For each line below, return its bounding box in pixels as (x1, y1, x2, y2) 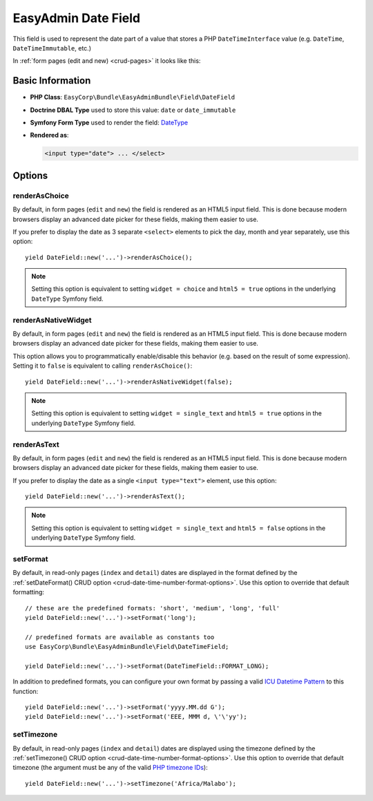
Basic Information (12, 75, 91, 86)
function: (12, 687, 39, 695)
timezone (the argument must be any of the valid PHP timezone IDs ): (12, 764, 208, 772)
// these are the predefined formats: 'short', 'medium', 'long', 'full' (25, 604, 280, 612)
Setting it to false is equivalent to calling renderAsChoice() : (12, 361, 193, 370)
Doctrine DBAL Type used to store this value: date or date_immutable (30, 106, 236, 114)
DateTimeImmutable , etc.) (12, 44, 92, 52)
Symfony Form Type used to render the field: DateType (30, 118, 189, 127)
